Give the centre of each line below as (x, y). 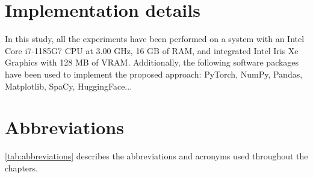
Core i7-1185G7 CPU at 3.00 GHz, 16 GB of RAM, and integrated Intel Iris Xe (152, 50)
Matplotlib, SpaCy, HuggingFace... (69, 86)
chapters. (21, 167)
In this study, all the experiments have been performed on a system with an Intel (155, 39)
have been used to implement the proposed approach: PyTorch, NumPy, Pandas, (154, 74)
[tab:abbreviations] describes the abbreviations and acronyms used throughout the (156, 156)
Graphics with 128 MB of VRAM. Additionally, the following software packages (152, 62)
